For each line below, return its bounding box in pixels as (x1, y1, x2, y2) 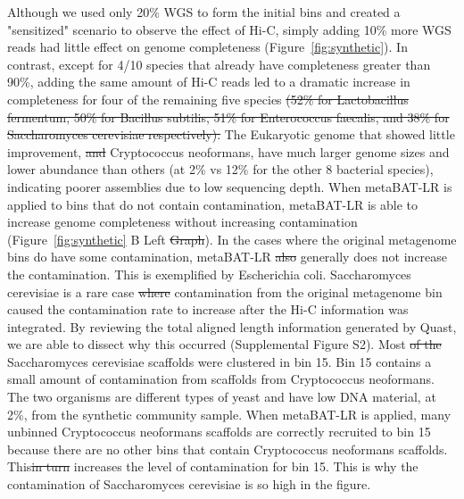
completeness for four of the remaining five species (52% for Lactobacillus (7, 89, 409, 108)
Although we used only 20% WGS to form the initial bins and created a (7, 3, 401, 21)
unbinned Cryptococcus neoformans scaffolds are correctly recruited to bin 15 (7, 422, 431, 441)
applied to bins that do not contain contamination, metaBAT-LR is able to (7, 195, 418, 213)
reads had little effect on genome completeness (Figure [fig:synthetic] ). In (7, 37, 408, 56)
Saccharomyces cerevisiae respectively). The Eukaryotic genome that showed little (7, 125, 455, 144)
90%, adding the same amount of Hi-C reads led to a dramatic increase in (7, 72, 410, 91)
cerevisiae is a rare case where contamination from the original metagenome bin (7, 282, 443, 301)
